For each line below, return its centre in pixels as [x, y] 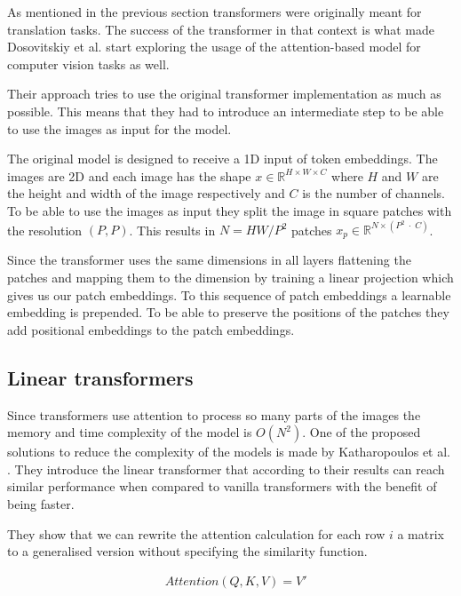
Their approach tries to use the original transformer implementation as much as [224, 94]
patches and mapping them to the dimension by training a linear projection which [230, 278]
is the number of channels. [374, 193]
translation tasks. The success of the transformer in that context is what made [221, 29]
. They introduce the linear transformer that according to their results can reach [226, 469]
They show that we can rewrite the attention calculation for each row [196, 533]
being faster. [41, 504]
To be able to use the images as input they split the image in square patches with [230, 210]
